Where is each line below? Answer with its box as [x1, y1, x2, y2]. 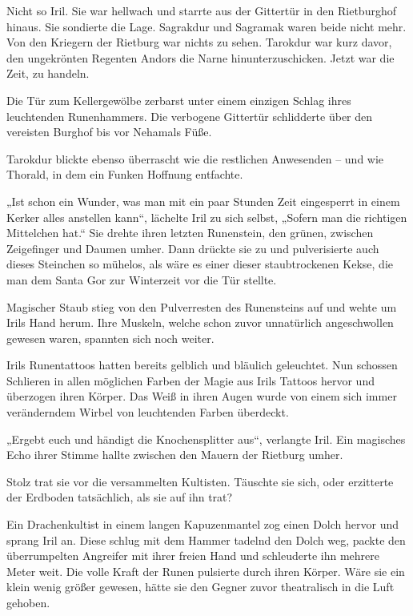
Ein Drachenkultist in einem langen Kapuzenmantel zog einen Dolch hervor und [6, 516, 399, 533]
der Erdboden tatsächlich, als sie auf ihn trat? [6, 489, 233, 505]
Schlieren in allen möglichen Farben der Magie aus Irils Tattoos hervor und [6, 372, 375, 389]
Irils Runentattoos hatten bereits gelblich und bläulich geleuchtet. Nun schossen [6, 356, 398, 373]
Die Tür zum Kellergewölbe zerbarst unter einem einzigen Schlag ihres [6, 91, 351, 108]
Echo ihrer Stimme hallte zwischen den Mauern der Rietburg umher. [6, 446, 343, 463]
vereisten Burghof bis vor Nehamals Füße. [6, 123, 212, 140]
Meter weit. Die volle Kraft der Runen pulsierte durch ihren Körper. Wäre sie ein [6, 562, 405, 579]
